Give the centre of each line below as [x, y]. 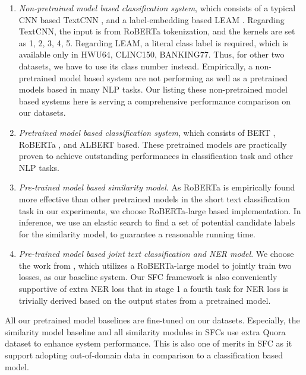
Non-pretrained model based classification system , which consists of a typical [157, 8]
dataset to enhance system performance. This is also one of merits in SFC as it [149, 343]
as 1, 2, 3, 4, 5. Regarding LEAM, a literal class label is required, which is [154, 42]
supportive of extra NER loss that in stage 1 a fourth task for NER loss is [154, 289]
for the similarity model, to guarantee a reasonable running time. [137, 233]
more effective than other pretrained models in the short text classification [154, 198]
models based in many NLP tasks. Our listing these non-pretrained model [153, 89]
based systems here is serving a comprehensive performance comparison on [155, 101]
